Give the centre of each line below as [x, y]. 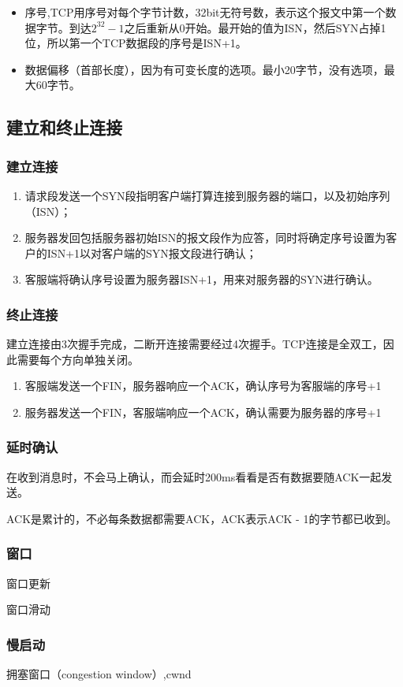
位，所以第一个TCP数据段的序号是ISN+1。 [136, 43]
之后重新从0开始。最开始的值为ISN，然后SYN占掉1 [255, 27]
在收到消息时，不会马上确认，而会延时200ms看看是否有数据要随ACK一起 [194, 476]
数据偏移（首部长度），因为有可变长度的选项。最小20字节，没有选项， [204, 69]
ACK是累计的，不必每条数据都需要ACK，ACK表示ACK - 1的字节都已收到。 [202, 518]
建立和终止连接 [64, 127]
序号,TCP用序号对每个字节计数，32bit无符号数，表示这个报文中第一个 [205, 12]
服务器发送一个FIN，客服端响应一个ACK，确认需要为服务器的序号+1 [203, 412]
